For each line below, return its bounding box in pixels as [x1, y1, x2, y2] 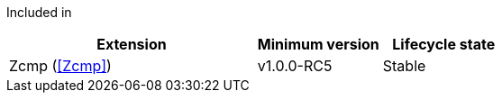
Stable [382, 57, 426, 75]
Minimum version [257, 35, 379, 53]
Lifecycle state [392, 35, 496, 53]
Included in [6, 5, 72, 20]
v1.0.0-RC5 [257, 57, 333, 75]
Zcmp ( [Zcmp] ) [9, 57, 112, 75]
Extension [96, 35, 167, 53]
